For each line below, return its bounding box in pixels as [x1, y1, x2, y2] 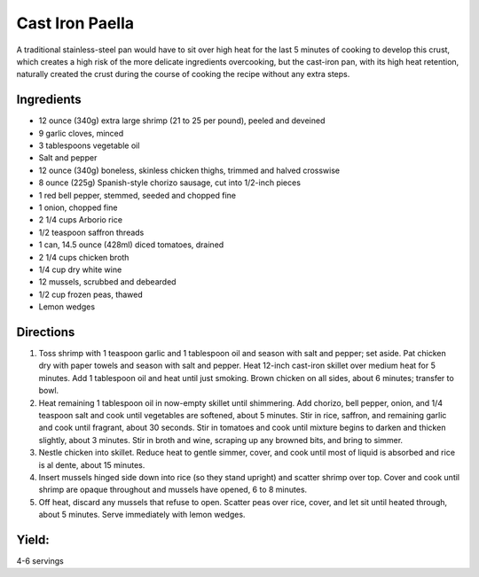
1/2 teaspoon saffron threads [38, 227, 145, 238]
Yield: [16, 532, 51, 547]
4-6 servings [16, 555, 64, 566]
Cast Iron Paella [16, 13, 135, 33]
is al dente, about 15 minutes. [38, 459, 145, 470]
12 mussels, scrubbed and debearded [38, 277, 177, 287]
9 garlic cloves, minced [38, 128, 124, 138]
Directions [16, 324, 75, 339]
